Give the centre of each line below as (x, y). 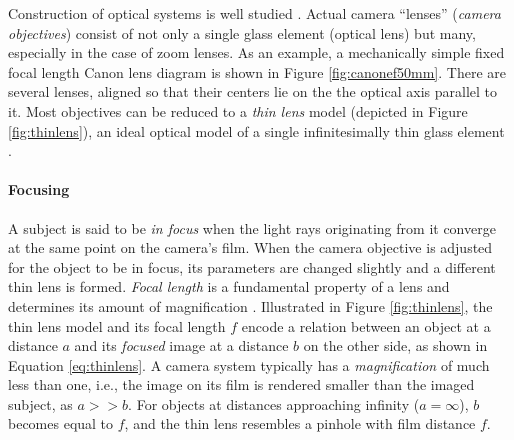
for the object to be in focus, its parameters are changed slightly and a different (252, 266)
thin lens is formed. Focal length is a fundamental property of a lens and (229, 286)
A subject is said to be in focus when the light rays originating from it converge (252, 227)
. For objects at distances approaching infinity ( (274, 403)
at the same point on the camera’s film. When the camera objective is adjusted (250, 247)
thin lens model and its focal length (117, 325)
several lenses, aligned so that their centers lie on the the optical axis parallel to (253, 91)
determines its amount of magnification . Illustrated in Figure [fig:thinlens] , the (250, 305)
